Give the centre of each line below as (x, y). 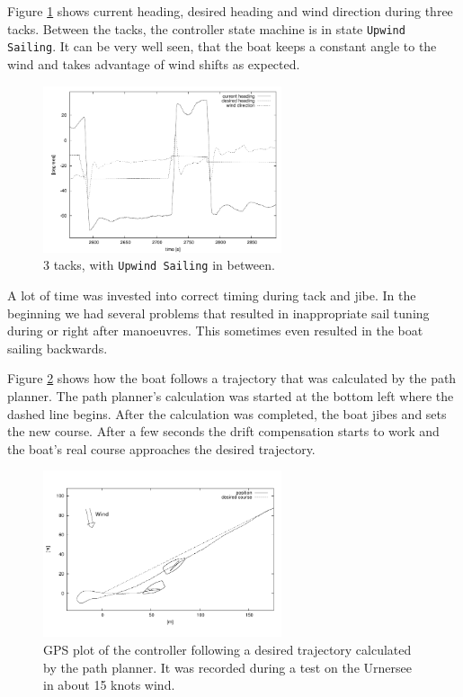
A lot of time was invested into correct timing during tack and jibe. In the (212, 295)
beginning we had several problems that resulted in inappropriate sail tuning (218, 313)
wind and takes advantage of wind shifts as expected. (154, 63)
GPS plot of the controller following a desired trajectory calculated (227, 650)
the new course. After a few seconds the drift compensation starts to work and (223, 431)
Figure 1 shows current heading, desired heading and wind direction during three (230, 11)
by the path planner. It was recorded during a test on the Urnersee (227, 667)
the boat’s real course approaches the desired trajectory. (161, 448)
